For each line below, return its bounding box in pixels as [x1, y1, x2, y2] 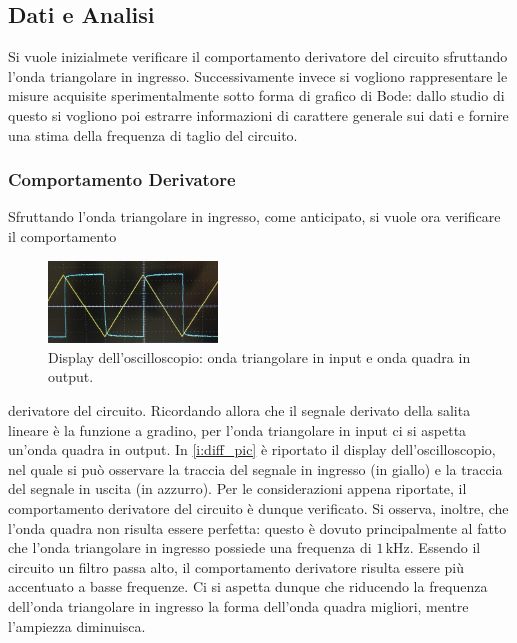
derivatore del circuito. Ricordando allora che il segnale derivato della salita [8, 400, 471, 420]
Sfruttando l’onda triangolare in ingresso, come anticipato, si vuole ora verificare [8, 206, 501, 227]
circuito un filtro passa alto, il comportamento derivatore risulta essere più [8, 556, 465, 577]
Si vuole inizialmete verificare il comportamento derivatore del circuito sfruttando [8, 46, 508, 67]
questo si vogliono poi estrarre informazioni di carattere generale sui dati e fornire [8, 104, 509, 125]
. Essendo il [409, 537, 481, 558]
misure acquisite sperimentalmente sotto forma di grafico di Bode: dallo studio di [8, 85, 505, 106]
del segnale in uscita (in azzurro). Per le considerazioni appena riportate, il [8, 478, 467, 499]
